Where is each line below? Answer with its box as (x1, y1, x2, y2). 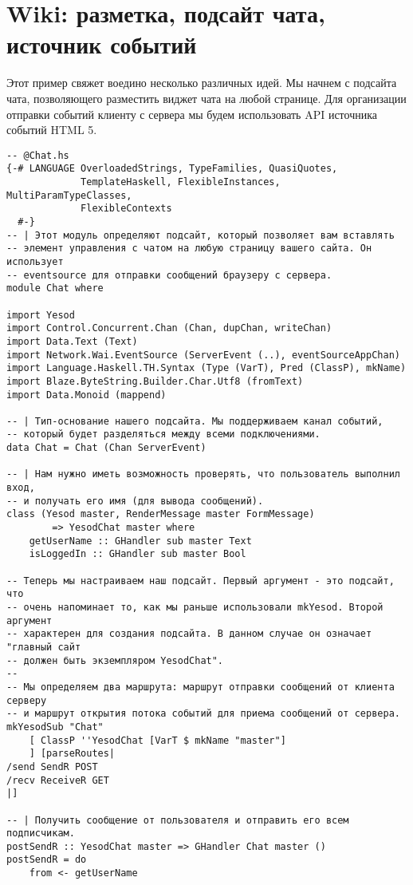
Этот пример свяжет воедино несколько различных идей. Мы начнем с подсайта (6, 74, 397, 91)
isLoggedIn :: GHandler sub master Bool (29, 548, 246, 560)
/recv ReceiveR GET (6, 774, 109, 786)
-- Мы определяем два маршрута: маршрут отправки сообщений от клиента (6, 681, 395, 693)
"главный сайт (6, 641, 81, 653)
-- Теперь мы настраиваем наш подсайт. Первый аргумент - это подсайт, (6, 575, 395, 587)
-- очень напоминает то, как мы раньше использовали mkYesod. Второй (6, 602, 383, 613)
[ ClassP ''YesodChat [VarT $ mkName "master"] (29, 734, 286, 746)
